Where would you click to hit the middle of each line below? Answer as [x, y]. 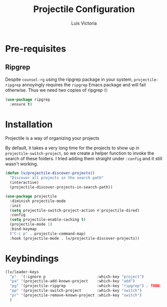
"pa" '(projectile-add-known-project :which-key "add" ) [72, 281]
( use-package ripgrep [28, 99]
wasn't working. [22, 164]
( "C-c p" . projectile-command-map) [48, 234]
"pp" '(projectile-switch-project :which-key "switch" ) [76, 291]
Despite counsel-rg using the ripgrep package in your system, [69, 79]
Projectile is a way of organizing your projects [52, 138]
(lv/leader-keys [22, 272]
